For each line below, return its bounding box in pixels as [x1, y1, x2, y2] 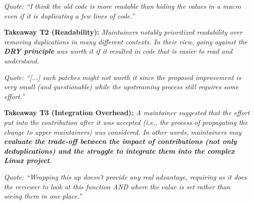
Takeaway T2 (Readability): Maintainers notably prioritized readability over [4, 27, 243, 37]
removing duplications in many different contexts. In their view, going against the [4, 36, 247, 46]
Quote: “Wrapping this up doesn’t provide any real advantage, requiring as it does [4, 171, 247, 182]
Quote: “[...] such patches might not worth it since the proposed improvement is [4, 72, 241, 82]
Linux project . [4, 155, 52, 165]
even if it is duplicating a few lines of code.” [4, 10, 135, 20]
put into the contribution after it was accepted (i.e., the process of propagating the [4, 117, 248, 127]
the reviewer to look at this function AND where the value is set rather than [4, 181, 231, 191]
